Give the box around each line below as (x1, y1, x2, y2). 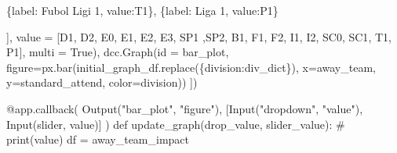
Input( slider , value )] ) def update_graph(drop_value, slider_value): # (6, 116, 345, 132)
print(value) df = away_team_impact (6, 131, 190, 148)
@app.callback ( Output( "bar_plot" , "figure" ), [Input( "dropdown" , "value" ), (6, 100, 363, 116)
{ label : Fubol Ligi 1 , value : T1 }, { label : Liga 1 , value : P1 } (6, 2, 279, 18)
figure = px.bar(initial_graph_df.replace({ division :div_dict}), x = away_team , (6, 59, 376, 75)
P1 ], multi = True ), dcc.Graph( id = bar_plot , (6, 44, 229, 60)
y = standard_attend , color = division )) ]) (6, 74, 198, 91)
